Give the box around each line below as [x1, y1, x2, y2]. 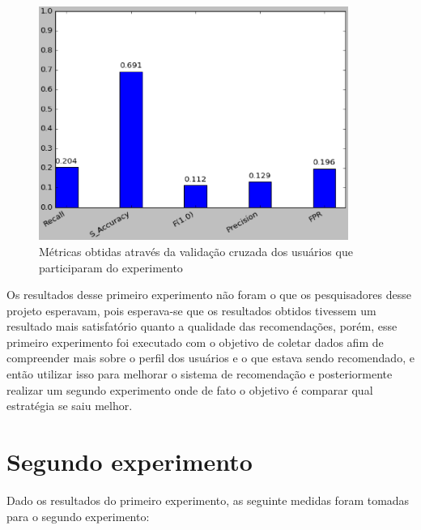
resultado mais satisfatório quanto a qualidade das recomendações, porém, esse [6, 318, 398, 335]
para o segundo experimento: [6, 507, 150, 524]
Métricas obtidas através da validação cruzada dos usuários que [39, 242, 353, 259]
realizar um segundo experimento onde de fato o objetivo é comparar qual [6, 381, 373, 398]
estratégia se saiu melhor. [6, 397, 133, 414]
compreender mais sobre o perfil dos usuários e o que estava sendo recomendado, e [6, 349, 415, 366]
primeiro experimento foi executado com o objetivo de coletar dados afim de [6, 333, 384, 350]
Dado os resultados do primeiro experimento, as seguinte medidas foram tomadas [6, 491, 410, 508]
